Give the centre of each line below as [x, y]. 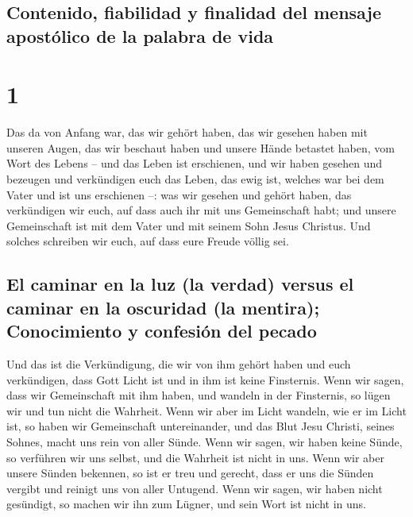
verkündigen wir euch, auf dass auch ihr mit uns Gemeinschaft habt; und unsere [201, 210]
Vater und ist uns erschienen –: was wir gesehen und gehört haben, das [179, 194]
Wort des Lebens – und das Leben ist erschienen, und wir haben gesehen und [195, 163]
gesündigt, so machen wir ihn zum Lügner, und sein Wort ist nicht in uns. [186, 504]
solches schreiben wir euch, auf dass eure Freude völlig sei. [148, 241]
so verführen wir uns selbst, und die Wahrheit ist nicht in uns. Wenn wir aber [195, 457]
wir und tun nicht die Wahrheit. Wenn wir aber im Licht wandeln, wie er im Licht [206, 410]
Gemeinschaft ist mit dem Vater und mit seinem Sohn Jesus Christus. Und [189, 225]
